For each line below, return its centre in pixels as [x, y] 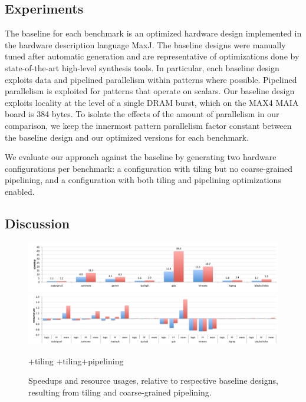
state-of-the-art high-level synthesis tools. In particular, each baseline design [142, 67]
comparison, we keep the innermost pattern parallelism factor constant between [148, 125]
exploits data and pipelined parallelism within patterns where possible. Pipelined [151, 79]
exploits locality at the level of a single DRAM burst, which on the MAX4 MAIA [152, 102]
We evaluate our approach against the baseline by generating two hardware [141, 157]
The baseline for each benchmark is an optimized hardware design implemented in [153, 33]
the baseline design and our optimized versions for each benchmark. [127, 137]
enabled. [20, 191]
